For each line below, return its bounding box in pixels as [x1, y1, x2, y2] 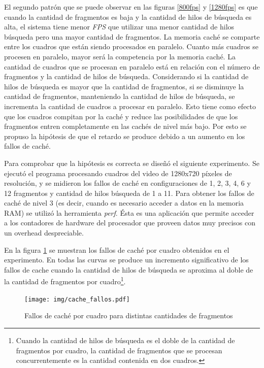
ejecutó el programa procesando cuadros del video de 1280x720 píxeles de [4, 168, 232, 178]
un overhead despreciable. [4, 227, 84, 238]
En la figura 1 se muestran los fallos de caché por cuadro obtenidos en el [4, 244, 229, 255]
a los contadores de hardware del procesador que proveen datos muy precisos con [4, 217, 255, 228]
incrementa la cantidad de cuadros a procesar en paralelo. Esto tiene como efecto [4, 101, 256, 111]
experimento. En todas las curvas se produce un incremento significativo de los [4, 254, 249, 265]
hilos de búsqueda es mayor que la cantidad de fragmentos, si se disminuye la [4, 81, 244, 91]
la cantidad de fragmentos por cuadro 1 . [4, 275, 126, 287]
